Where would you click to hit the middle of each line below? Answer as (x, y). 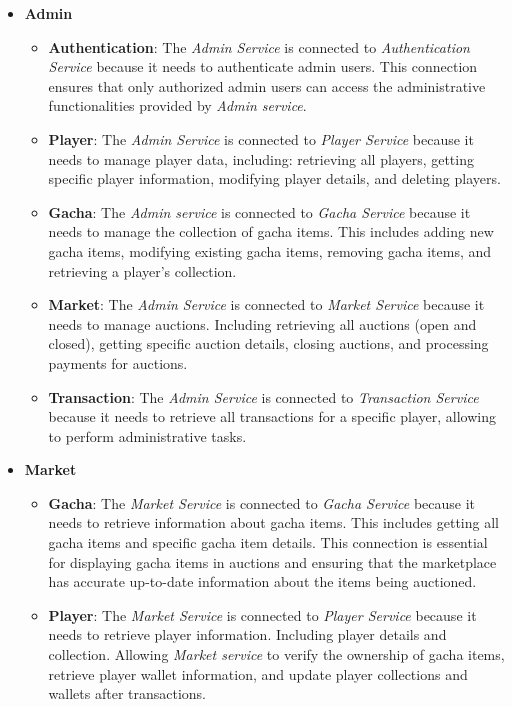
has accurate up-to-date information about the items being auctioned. (262, 581)
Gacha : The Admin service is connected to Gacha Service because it (259, 211)
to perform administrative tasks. (147, 435)
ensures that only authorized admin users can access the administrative (267, 85)
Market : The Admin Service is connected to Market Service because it (266, 304)
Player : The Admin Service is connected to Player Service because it (261, 138)
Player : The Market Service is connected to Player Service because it (262, 614)
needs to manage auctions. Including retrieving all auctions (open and (262, 323)
